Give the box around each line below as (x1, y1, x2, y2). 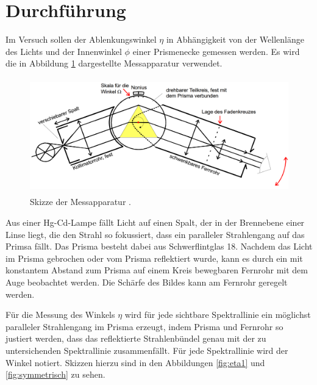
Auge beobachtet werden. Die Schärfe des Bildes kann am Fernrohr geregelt (5, 276, 288, 289)
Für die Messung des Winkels (5, 308, 115, 321)
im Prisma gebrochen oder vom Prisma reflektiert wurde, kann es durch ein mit (5, 251, 303, 264)
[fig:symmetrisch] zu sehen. (5, 368, 105, 381)
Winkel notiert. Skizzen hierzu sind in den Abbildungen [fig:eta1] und (5, 356, 265, 369)
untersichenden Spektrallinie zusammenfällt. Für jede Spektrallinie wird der (5, 344, 288, 356)
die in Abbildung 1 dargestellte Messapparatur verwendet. (5, 57, 223, 70)
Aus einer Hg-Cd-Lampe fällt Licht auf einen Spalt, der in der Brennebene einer (5, 216, 305, 229)
